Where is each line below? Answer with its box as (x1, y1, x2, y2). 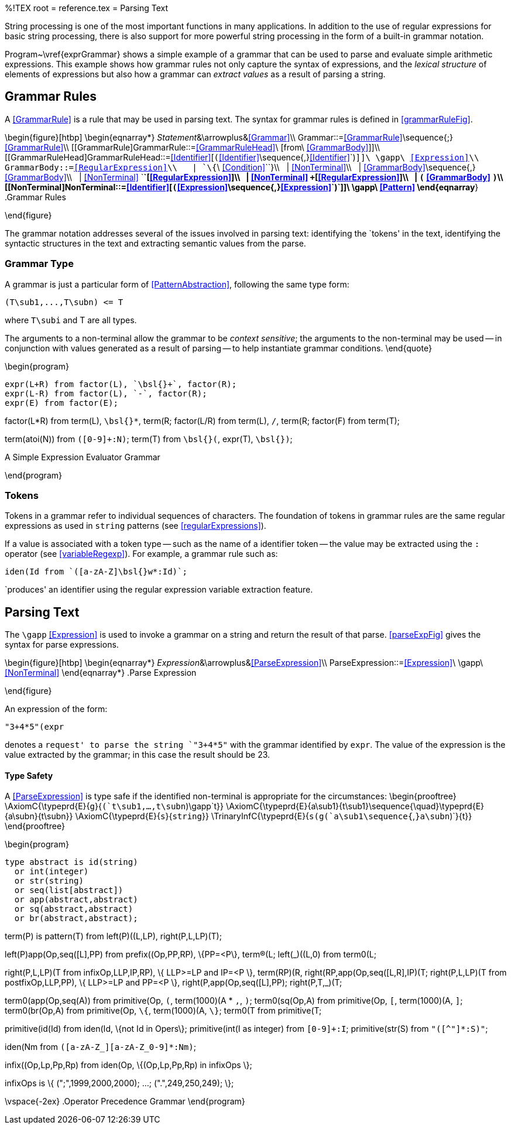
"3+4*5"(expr (5, 722, 64, 732)
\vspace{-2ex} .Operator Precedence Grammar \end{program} (5, 1096, 245, 1107)
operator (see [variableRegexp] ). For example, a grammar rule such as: (5, 549, 278, 559)
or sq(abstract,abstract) (14, 904, 133, 914)
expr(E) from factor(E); (5, 398, 118, 408)
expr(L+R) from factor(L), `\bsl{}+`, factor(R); (5, 379, 237, 389)
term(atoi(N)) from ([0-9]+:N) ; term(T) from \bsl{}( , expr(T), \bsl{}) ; (5, 433, 293, 444)
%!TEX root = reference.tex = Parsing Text (5, 3, 169, 13)
